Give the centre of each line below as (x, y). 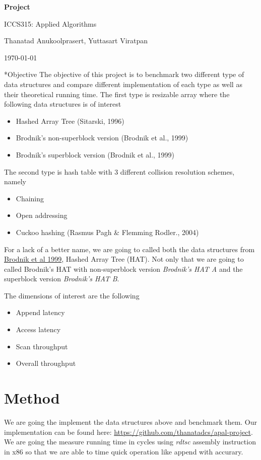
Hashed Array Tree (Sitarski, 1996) (70, 121)
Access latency (38, 329)
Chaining (30, 198)
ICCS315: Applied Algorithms (50, 23)
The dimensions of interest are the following (72, 295)
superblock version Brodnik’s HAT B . (62, 279)
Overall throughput (46, 363)
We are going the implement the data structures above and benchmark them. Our (131, 421)
